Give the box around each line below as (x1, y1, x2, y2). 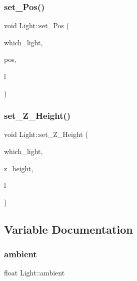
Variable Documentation (4, 221, 133, 237)
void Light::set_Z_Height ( (4, 129, 88, 139)
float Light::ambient (4, 267, 65, 278)
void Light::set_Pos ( (4, 20, 69, 31)
